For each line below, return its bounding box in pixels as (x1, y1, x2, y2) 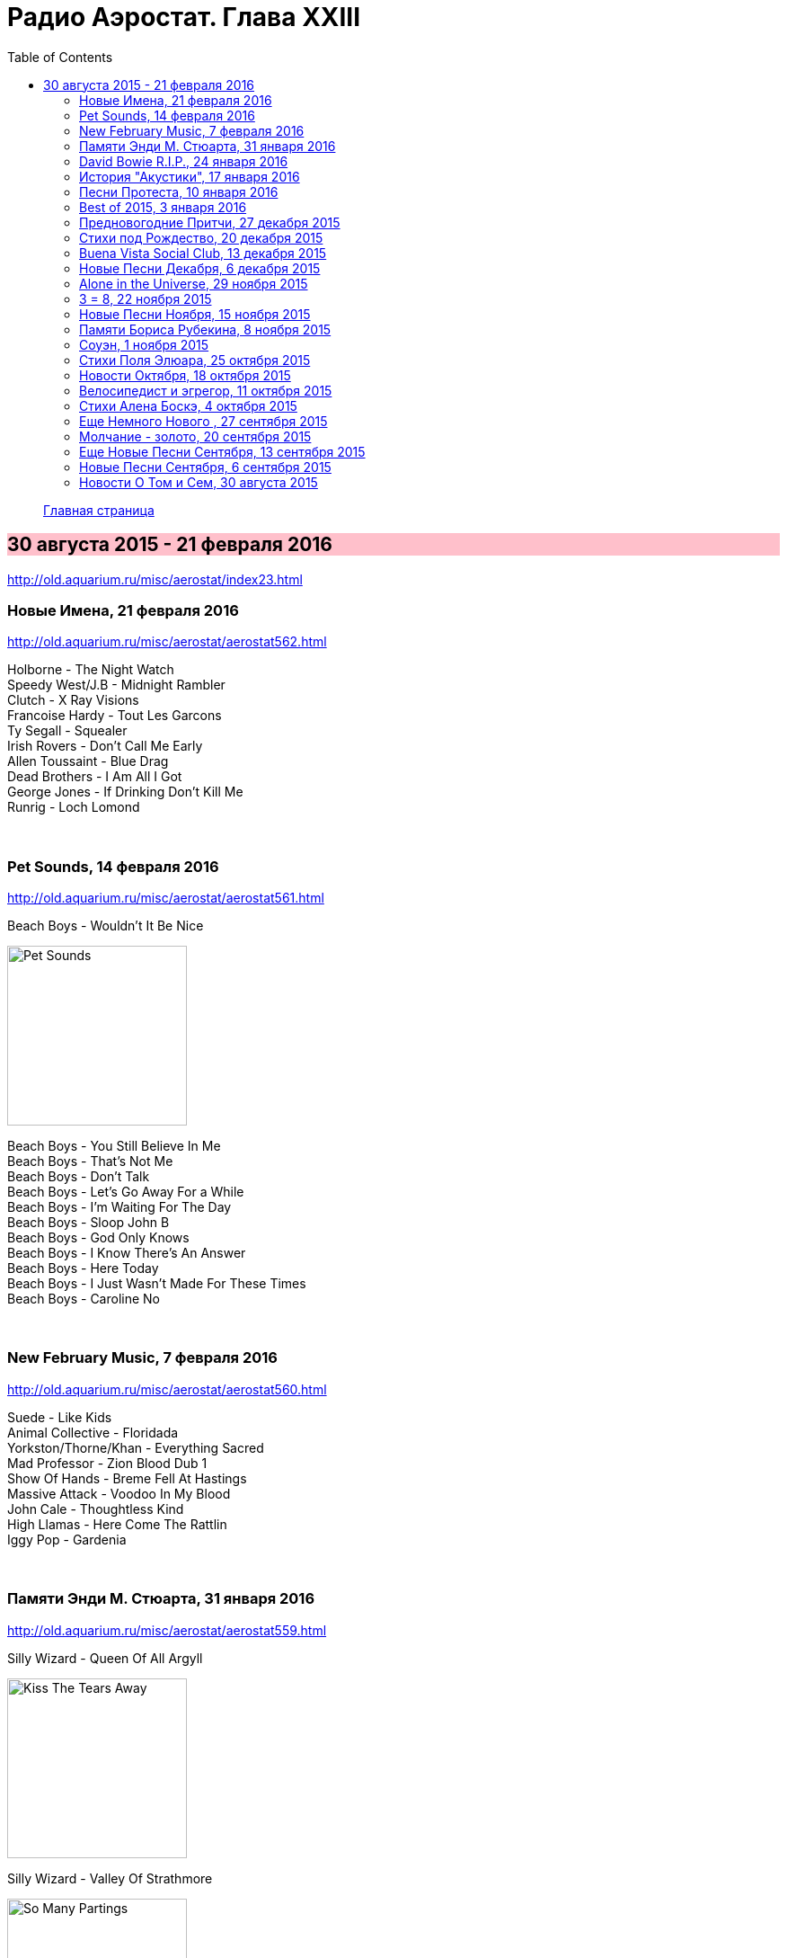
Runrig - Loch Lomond (7, 799, 140, 815)
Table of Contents (7, 49, 113, 65)
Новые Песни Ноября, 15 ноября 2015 (79, 306, 311, 322)
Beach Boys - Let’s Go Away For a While (7, 1184, 244, 1200)
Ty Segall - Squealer (7, 723, 128, 739)
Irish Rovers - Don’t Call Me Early (7, 738, 203, 754)
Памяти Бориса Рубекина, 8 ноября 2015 (79, 321, 332, 337)
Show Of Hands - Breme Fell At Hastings (7, 1470, 247, 1486)
